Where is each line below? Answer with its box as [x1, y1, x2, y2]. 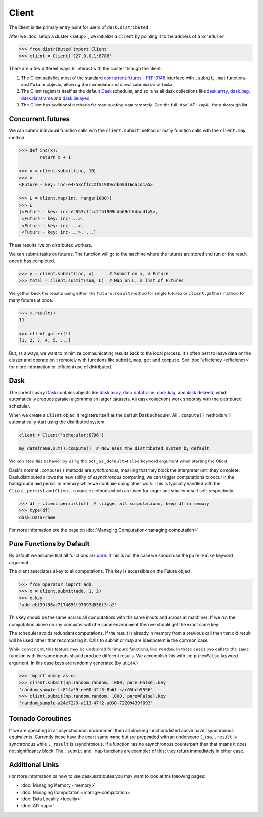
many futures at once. [9, 297, 54, 303]
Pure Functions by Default [9, 540, 90, 548]
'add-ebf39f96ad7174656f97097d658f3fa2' [19, 602, 117, 608]
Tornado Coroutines [9, 714, 72, 723]
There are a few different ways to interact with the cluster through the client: [9, 66, 162, 72]
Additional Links [9, 760, 59, 769]
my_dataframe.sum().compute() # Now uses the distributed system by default [19, 446, 209, 451]
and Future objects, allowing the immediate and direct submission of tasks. [21, 82, 174, 87]
